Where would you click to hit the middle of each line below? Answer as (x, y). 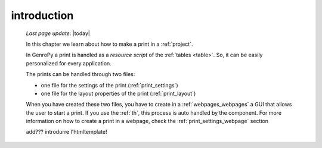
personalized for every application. (69, 63)
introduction (42, 15)
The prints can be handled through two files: (80, 74)
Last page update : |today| (58, 33)
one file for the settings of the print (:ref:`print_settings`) (109, 85)
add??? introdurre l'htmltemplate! (66, 132)
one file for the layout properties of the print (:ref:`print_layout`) (118, 93)
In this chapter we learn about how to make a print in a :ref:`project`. (109, 44)
